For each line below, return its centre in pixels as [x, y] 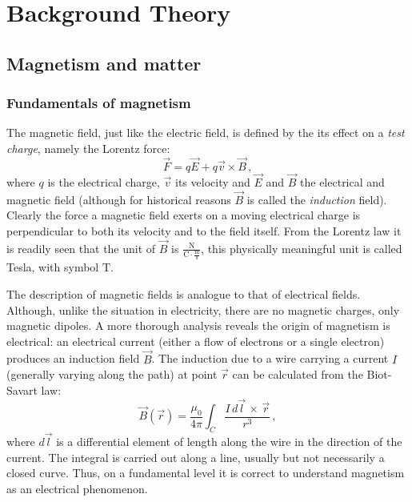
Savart [22, 390]
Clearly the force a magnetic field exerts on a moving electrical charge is [184, 215]
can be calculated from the [298, 374]
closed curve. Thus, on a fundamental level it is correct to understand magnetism [206, 473]
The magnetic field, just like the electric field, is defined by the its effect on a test [206, 133]
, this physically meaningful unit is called [302, 248]
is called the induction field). [317, 199]
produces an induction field [73, 358]
